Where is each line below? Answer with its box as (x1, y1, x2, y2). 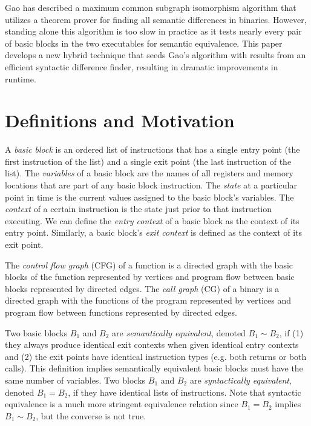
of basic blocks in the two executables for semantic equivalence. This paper (5, 36, 283, 49)
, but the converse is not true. (36, 409, 146, 422)
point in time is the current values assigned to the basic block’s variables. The (5, 190, 294, 203)
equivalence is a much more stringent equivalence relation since (5, 398, 238, 410)
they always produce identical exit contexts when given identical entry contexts (5, 338, 299, 351)
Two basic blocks (5, 326, 68, 339)
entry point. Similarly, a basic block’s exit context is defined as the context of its (5, 226, 303, 239)
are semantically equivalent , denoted (112, 326, 246, 339)
